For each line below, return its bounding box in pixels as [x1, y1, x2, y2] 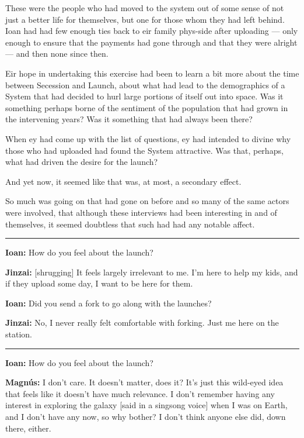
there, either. [5, 422, 51, 434]
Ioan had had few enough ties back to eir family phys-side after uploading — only [5, 25, 298, 37]
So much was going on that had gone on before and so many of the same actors [5, 195, 289, 207]
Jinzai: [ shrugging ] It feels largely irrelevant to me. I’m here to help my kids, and [5, 265, 298, 278]
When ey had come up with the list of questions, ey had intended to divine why [5, 132, 291, 144]
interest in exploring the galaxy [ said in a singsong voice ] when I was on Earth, [5, 399, 288, 411]
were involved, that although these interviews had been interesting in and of [5, 206, 277, 218]
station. [5, 328, 32, 340]
